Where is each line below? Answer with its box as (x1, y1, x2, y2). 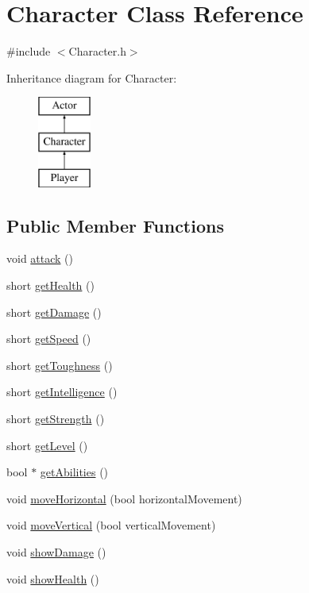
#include (6, 43, 51, 60)
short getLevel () (6, 437, 88, 453)
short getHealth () (6, 277, 95, 294)
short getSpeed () (6, 330, 91, 347)
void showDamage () (6, 544, 106, 560)
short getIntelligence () (6, 383, 118, 400)
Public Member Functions (6, 213, 224, 237)
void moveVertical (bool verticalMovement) (6, 517, 216, 533)
